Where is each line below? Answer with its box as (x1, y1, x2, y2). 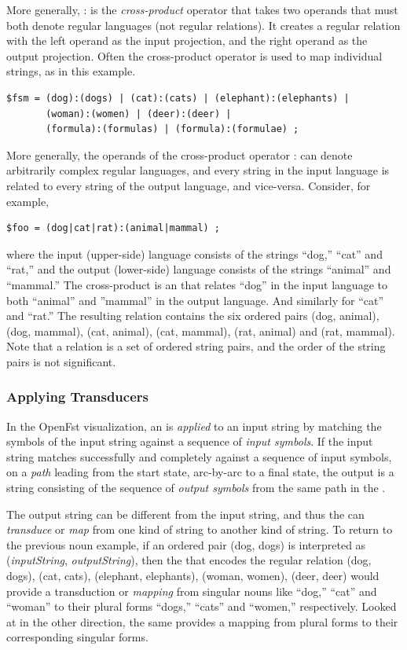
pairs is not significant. (6, 353, 116, 369)
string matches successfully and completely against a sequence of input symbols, (6, 448, 392, 465)
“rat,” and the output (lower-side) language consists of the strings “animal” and (6, 261, 391, 277)
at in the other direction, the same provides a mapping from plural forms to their (6, 613, 398, 630)
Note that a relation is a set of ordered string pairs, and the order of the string (6, 338, 386, 354)
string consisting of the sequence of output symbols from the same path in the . (6, 479, 386, 496)
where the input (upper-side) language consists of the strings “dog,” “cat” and (6, 245, 383, 262)
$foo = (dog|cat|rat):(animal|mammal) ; (6, 222, 221, 234)
